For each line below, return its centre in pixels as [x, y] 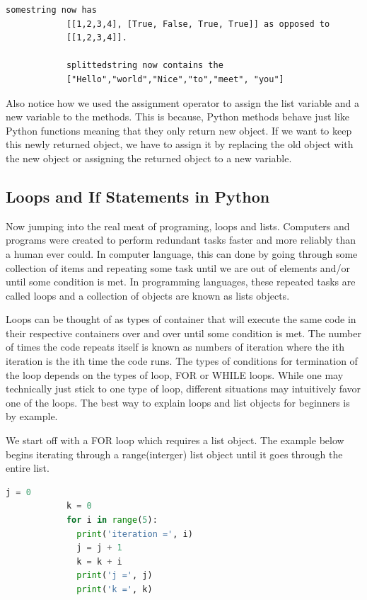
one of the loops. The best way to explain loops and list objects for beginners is [178, 402]
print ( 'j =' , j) [115, 576]
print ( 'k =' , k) [115, 589]
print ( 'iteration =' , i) [135, 534]
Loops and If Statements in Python [138, 196]
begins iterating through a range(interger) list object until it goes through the [174, 454]
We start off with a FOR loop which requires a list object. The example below [175, 440]
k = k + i [99, 561]
